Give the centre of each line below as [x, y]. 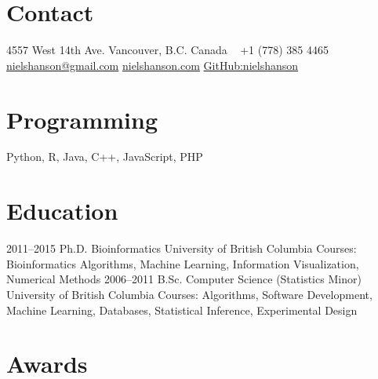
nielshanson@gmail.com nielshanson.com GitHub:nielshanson [153, 65]
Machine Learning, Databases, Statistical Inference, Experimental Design [182, 310]
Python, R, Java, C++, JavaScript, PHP [105, 157]
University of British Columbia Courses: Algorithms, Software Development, [189, 294]
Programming [82, 119]
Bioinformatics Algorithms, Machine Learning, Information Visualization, [183, 263]
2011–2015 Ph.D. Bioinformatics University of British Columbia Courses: [182, 248]
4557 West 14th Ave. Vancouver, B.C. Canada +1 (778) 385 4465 [167, 50]
